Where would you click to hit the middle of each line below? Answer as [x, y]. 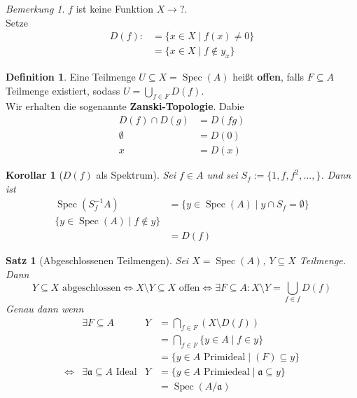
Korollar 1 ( [34, 175]
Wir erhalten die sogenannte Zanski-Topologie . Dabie [125, 106]
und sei [222, 175]
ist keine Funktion [114, 8]
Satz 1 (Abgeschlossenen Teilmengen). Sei [97, 260]
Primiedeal [226, 372]
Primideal [224, 358]
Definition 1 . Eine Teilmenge [71, 77]
